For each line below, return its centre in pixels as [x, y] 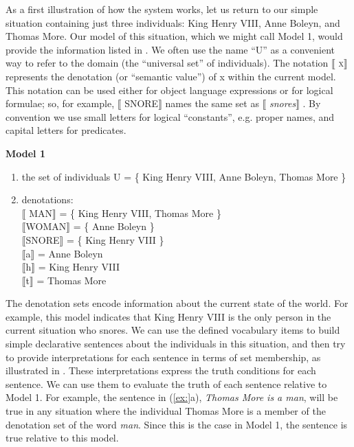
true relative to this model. [62, 438]
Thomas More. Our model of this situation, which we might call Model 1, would [174, 36]
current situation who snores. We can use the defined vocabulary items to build [173, 330]
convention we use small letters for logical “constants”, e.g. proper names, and [170, 116]
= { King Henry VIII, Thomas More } [140, 213]
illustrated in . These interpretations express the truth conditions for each [161, 370]
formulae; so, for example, [60, 103]
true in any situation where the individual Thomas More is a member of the [166, 411]
